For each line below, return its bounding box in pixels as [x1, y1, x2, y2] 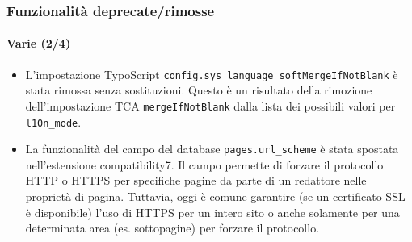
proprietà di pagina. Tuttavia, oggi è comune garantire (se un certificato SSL [25, 188, 406, 205]
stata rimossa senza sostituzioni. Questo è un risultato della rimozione [25, 81, 372, 98]
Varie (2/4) [6, 35, 71, 52]
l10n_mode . [25, 113, 82, 130]
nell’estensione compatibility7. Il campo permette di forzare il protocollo [25, 156, 384, 173]
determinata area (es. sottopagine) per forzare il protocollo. [25, 219, 320, 236]
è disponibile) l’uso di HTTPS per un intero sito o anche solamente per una [25, 203, 400, 220]
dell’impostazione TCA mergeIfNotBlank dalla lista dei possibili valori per [25, 97, 396, 114]
